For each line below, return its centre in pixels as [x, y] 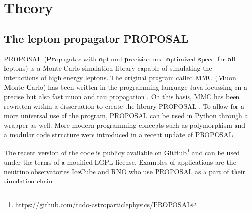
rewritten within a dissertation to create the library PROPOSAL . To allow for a [124, 106]
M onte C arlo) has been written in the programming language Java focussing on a [126, 87]
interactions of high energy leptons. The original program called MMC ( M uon [120, 77]
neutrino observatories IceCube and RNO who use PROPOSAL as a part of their [125, 171]
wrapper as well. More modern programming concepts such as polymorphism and [125, 125]
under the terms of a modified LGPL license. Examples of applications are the [120, 162]
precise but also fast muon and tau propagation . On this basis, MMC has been [122, 96]
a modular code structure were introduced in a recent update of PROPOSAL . [121, 134]
